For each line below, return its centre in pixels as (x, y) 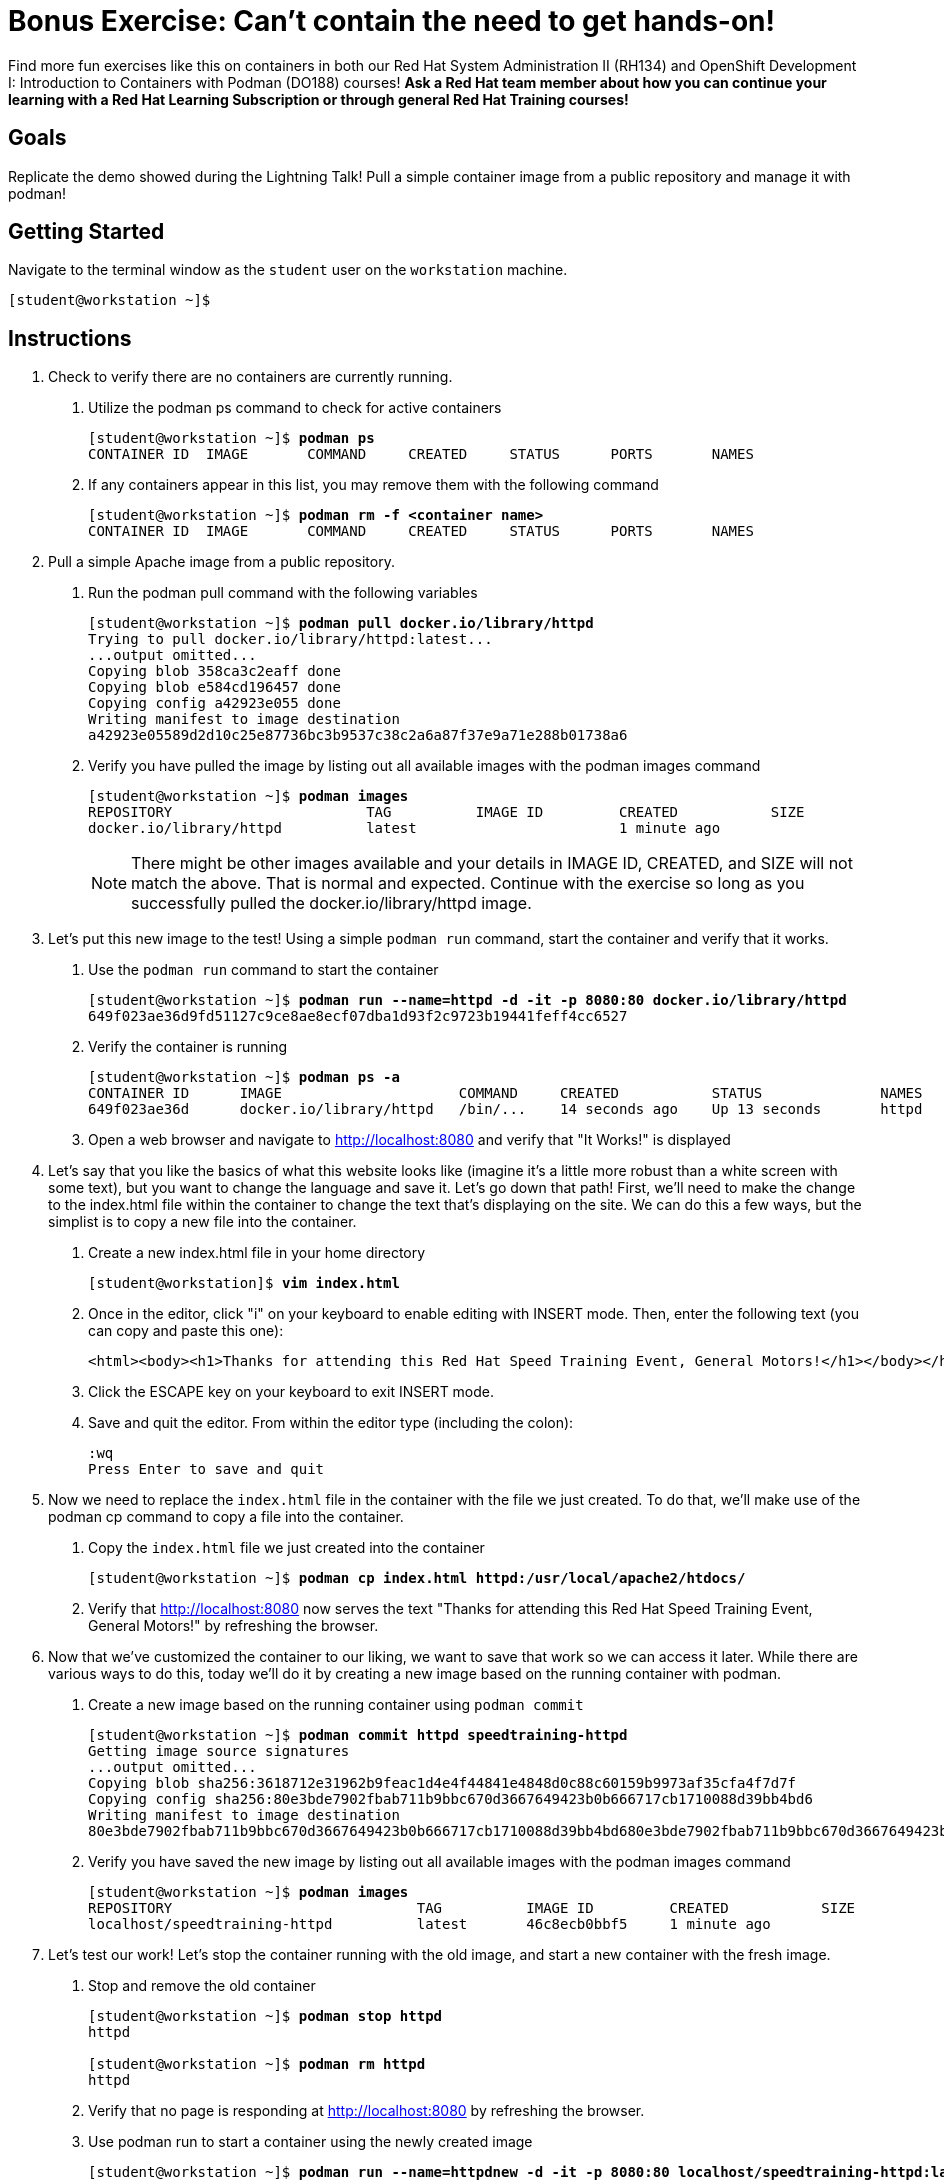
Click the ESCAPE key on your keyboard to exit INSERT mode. (291, 1392)
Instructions (70, 338)
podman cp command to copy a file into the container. (226, 1517)
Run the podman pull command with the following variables (283, 593)
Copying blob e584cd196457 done (214, 687)
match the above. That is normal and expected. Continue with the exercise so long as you (468, 883)
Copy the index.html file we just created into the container (286, 1548)
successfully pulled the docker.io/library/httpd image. (331, 903)
